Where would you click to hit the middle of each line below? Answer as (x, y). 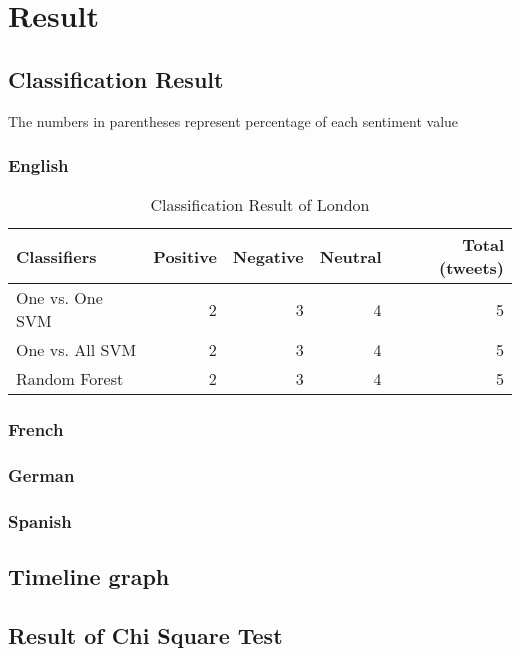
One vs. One (59, 298)
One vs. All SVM (76, 350)
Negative (268, 256)
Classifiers (56, 256)
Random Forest (70, 379)
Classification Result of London (260, 205)
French (36, 429)
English (38, 165)
